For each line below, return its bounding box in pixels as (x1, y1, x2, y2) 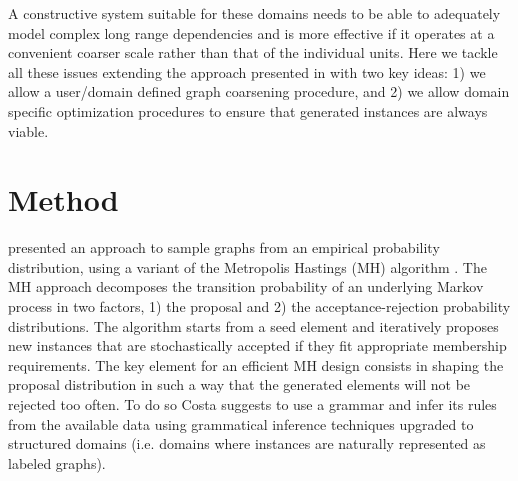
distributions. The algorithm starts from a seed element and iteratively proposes (8, 315, 499, 336)
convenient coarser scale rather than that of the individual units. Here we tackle (8, 42, 498, 63)
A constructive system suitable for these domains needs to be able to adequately (8, 3, 501, 23)
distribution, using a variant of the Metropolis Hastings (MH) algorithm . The (8, 256, 487, 277)
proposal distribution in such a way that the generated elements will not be (8, 374, 471, 395)
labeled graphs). (8, 452, 106, 473)
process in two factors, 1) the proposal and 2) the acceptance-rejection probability (8, 296, 511, 317)
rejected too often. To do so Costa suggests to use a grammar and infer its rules (8, 394, 497, 415)
